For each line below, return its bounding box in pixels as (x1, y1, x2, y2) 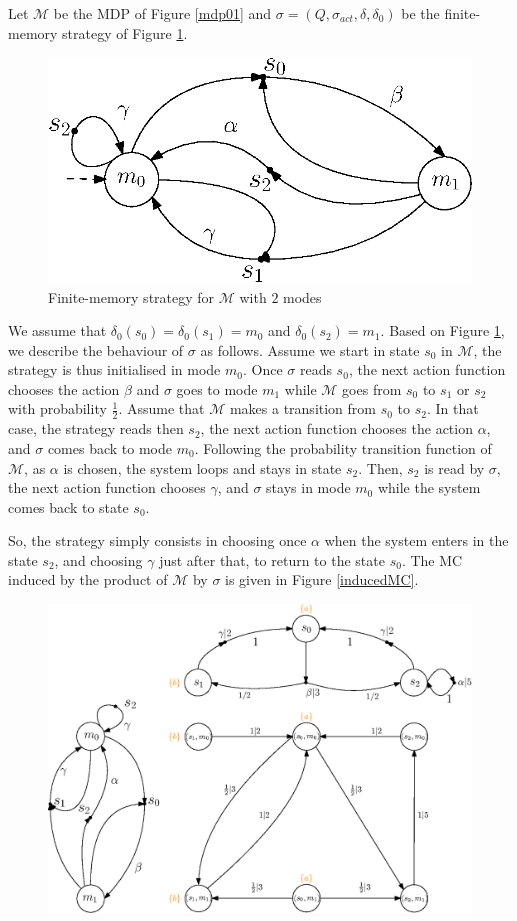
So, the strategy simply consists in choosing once (8, 530, 307, 551)
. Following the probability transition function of (194, 437, 492, 458)
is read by (424, 457, 485, 478)
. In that (426, 398, 479, 419)
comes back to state (8, 496, 129, 517)
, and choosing (54, 549, 143, 570)
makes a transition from (229, 398, 376, 419)
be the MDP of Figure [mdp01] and (53, 3, 272, 23)
